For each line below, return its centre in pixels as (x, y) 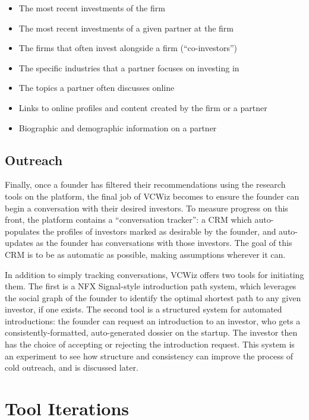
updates (19, 243)
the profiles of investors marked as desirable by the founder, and (159, 231)
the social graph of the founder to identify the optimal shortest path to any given (153, 297)
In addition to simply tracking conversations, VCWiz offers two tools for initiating (154, 274)
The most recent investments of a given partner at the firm (126, 28)
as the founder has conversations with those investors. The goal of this (164, 243)
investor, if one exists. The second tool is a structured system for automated (144, 309)
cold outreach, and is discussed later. (72, 367)
